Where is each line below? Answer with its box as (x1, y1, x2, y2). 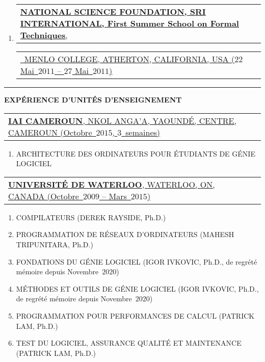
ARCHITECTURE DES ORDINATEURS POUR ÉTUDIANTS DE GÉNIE (16, 148, 255, 159)
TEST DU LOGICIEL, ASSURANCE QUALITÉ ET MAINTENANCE (16, 338, 242, 348)
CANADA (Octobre (8, 190, 79, 202)
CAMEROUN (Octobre (8, 126, 92, 138)
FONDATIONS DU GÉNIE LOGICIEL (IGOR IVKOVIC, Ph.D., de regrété (16, 256, 257, 267)
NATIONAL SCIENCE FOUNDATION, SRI (20, 6, 206, 17)
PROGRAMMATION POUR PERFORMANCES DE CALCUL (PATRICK (16, 310, 255, 321)
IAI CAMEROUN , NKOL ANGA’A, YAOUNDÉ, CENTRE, (8, 114, 236, 126)
